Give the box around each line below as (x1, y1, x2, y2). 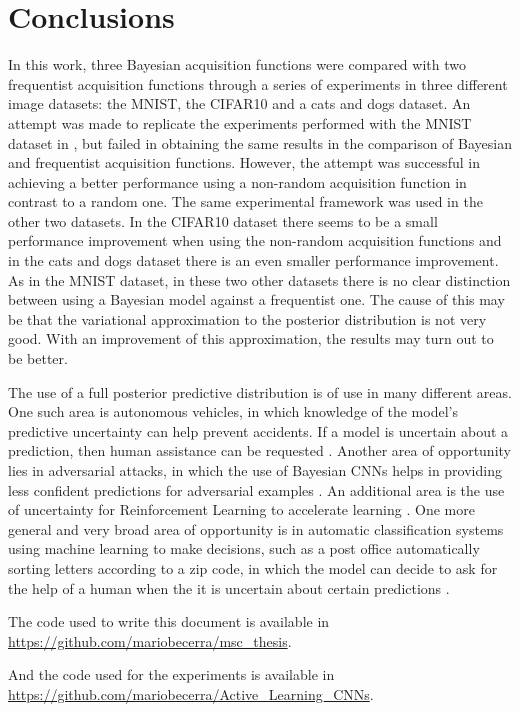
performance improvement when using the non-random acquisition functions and (8, 230, 502, 251)
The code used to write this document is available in (8, 611, 330, 632)
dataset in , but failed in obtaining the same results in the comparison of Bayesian (8, 132, 512, 153)
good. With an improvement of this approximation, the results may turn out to (8, 328, 494, 349)
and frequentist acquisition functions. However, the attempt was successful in (8, 152, 480, 173)
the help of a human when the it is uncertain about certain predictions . (8, 577, 450, 598)
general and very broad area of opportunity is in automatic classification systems (8, 518, 504, 539)
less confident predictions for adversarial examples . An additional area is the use (8, 479, 505, 500)
